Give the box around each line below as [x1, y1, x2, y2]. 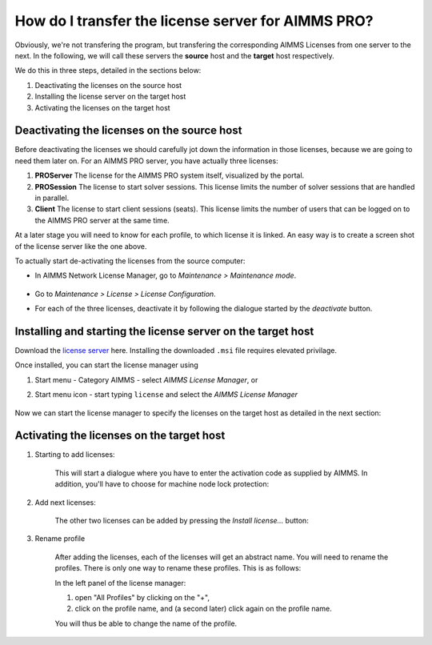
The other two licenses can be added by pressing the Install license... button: [54, 516, 310, 526]
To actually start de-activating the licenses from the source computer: [14, 256, 246, 266]
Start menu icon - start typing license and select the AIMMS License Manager [34, 390, 298, 399]
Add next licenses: [34, 497, 96, 507]
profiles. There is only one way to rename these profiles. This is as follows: [54, 563, 302, 573]
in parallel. [34, 193, 70, 202]
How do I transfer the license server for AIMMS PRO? [14, 12, 374, 30]
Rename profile [34, 534, 86, 543]
